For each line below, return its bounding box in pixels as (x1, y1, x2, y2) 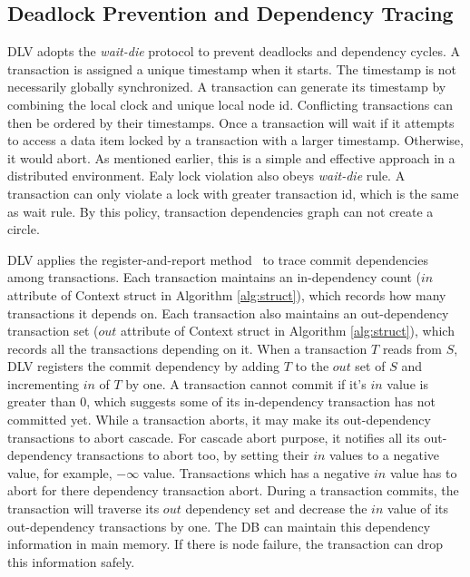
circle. (7, 220, 40, 239)
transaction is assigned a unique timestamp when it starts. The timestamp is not (7, 59, 457, 78)
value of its (387, 499, 448, 518)
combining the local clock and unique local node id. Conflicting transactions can (7, 94, 454, 113)
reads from (382, 338, 442, 357)
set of (355, 357, 386, 376)
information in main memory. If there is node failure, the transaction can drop (7, 534, 443, 553)
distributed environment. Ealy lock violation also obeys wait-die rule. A (7, 166, 406, 185)
